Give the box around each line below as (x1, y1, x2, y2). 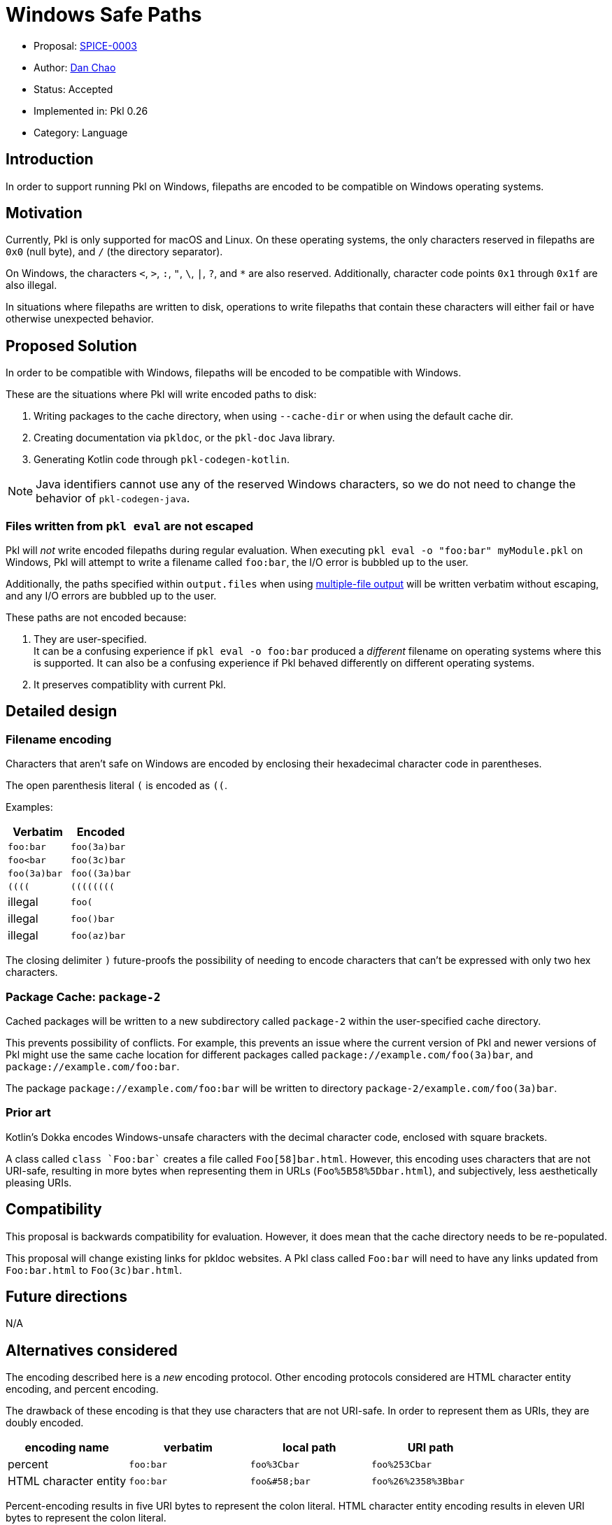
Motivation (6, 204, 83, 222)
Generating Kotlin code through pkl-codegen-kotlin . (34, 453, 290, 466)
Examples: (6, 801, 53, 814)
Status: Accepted (34, 83, 113, 95)
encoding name (24, 1440, 109, 1455)
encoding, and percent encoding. (6, 1383, 159, 1396)
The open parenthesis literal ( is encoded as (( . (6, 779, 228, 792)
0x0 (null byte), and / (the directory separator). (6, 246, 223, 258)
